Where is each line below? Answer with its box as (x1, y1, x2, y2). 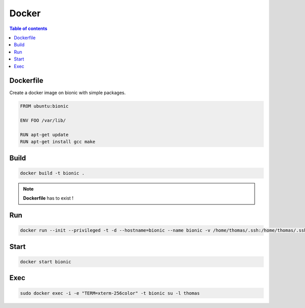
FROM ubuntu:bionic (20, 103, 69, 109)
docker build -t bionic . (20, 170, 85, 176)
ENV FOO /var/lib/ (20, 117, 66, 124)
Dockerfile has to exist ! (23, 195, 74, 201)
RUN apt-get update (20, 132, 69, 137)
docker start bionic (20, 259, 71, 264)
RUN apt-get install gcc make (20, 139, 96, 145)
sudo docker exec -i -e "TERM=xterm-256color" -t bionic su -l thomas (20, 290, 200, 296)
